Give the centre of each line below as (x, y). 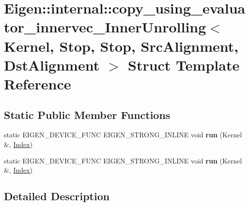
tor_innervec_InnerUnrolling (105, 27)
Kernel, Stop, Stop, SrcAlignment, (121, 46)
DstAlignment (52, 65)
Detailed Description (57, 196)
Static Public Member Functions (87, 114)
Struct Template (184, 65)
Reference (38, 83)
